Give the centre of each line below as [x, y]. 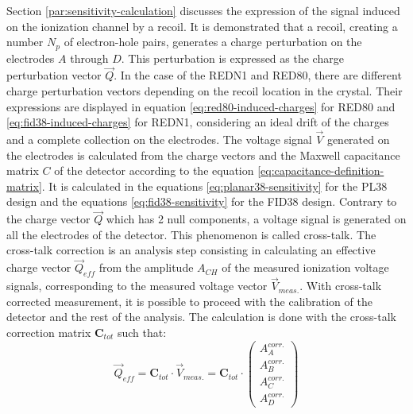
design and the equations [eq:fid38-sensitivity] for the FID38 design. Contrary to [202, 201]
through [89, 58]
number [25, 42]
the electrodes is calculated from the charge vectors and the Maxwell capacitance [203, 155]
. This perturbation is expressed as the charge [232, 58]
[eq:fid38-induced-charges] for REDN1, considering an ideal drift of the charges [198, 122]
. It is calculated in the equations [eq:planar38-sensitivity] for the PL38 [214, 186]
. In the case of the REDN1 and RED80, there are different [258, 75]
